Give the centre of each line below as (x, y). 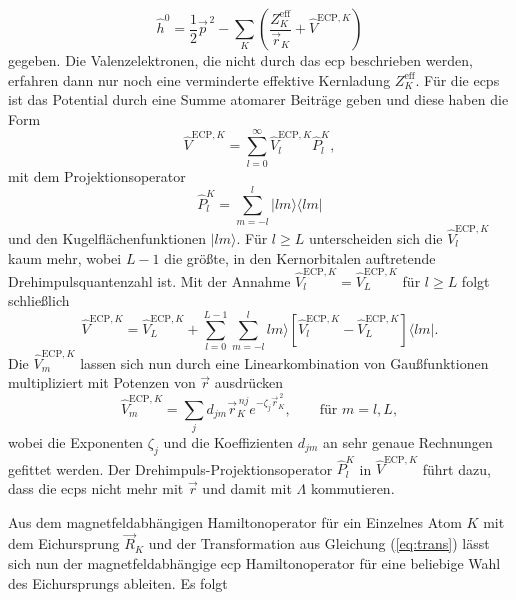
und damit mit (247, 488)
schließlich (39, 300)
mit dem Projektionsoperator (97, 175)
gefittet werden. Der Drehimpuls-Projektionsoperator (170, 468)
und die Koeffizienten (228, 441)
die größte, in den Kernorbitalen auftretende (300, 257)
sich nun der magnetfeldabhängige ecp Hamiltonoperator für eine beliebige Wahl (254, 563)
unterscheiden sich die (375, 237)
